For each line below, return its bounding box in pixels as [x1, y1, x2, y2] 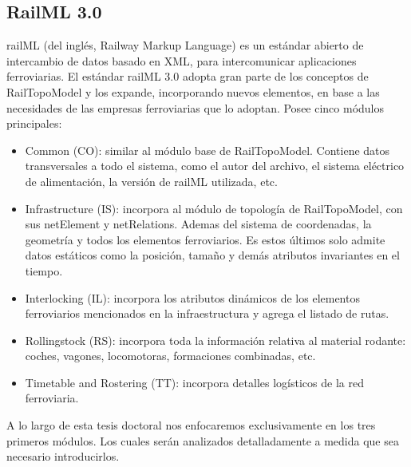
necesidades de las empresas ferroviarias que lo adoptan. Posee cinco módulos [6, 99, 385, 116]
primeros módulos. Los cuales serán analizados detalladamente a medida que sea [6, 432, 399, 449]
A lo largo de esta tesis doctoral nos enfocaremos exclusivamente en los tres [6, 417, 376, 433]
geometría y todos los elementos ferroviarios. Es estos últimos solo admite [25, 231, 385, 247]
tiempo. [25, 262, 63, 279]
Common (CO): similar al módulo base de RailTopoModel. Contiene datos [25, 141, 390, 158]
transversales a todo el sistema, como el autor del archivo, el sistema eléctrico [25, 157, 405, 174]
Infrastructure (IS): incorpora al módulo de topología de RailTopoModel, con [25, 200, 403, 216]
